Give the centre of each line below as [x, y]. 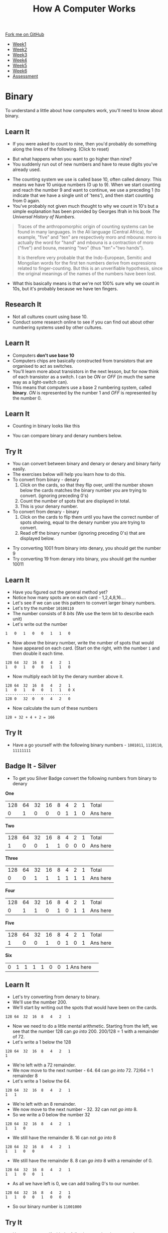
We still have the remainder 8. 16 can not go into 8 [64, 1138]
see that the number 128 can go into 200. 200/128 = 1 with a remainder [86, 1031]
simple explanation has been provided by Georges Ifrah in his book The [86, 211]
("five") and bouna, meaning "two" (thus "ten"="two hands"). [81, 248]
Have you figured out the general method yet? [60, 592]
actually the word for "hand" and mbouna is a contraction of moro [86, 242]
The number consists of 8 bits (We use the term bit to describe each [83, 613]
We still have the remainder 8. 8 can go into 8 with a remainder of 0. [82, 1161]
